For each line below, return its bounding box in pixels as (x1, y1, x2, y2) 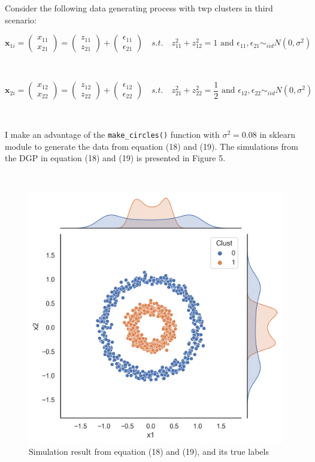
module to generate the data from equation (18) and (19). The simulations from (5, 140, 298, 152)
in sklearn (259, 128, 296, 140)
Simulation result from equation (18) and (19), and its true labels (29, 445, 269, 457)
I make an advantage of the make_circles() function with (5, 128, 220, 140)
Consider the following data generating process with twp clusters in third (5, 2, 273, 14)
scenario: (5, 13, 37, 26)
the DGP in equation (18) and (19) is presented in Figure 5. (5, 152, 226, 164)
